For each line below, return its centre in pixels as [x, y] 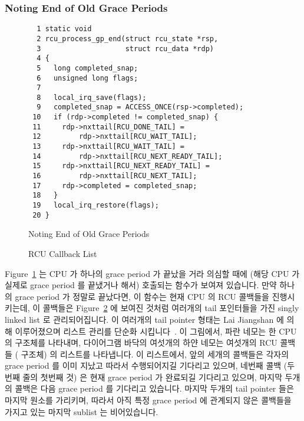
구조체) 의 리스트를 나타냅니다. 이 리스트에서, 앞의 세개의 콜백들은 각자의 [155, 354]
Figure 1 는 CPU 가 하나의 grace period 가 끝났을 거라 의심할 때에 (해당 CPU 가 [152, 273]
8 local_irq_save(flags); [92, 97]
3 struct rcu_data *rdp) [125, 49]
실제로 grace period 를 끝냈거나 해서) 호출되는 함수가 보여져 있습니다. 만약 [141, 285]
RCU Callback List [63, 253]
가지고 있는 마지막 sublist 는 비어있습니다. [82, 411]
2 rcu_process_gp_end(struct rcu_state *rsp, [128, 39]
